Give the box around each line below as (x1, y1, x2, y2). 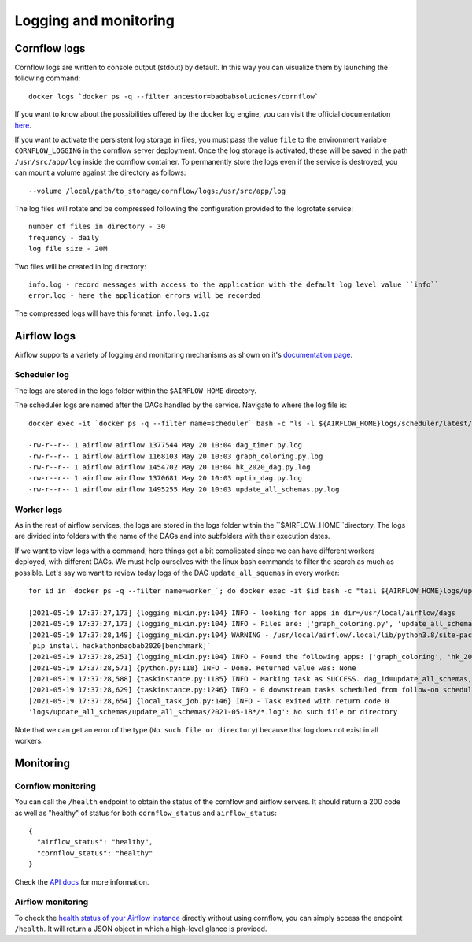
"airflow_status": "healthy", (36, 837, 153, 847)
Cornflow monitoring (14, 781, 96, 792)
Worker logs (14, 504, 63, 515)
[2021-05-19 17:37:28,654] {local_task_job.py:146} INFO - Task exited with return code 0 (28, 696, 389, 705)
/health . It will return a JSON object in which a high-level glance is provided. (14, 924, 267, 933)
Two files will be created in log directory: (14, 261, 146, 271)
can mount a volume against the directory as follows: (14, 168, 186, 177)
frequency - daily (28, 233, 100, 242)
